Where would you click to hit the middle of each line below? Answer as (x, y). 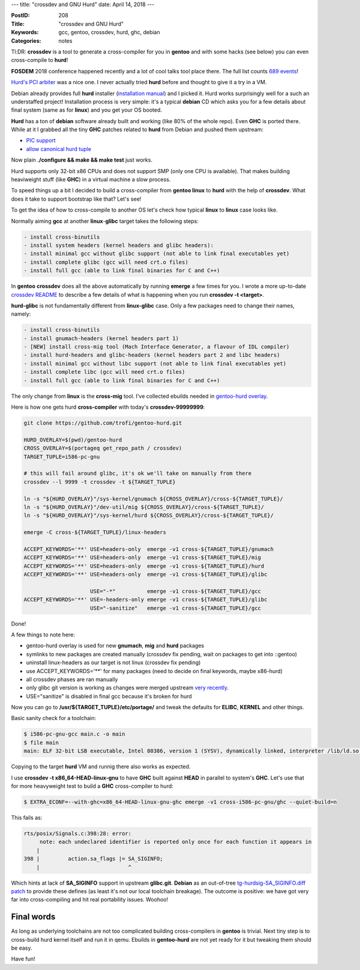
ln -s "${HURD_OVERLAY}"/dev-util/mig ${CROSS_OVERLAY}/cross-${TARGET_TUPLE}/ (144, 507)
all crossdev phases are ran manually (72, 679)
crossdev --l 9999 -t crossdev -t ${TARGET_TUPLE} (100, 482)
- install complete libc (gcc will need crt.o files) (104, 372)
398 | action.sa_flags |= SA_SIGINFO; (93, 859)
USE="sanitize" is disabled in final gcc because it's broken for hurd (109, 696)
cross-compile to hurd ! (40, 60)
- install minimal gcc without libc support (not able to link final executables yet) (155, 363)
